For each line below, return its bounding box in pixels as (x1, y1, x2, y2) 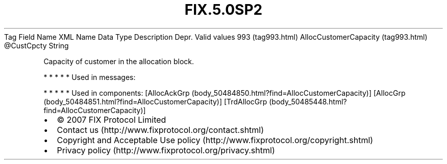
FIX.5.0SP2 (184, 1, 263, 18)
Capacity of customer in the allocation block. (43, 57, 194, 66)
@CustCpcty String (4, 41, 69, 50)
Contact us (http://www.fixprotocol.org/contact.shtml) (57, 124, 264, 135)
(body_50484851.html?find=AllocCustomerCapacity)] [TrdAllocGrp (43, 97, 267, 106)
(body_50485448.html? (269, 97, 347, 106)
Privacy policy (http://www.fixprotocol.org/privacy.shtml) (57, 145, 275, 155)
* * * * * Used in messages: (43, 72, 136, 81)
